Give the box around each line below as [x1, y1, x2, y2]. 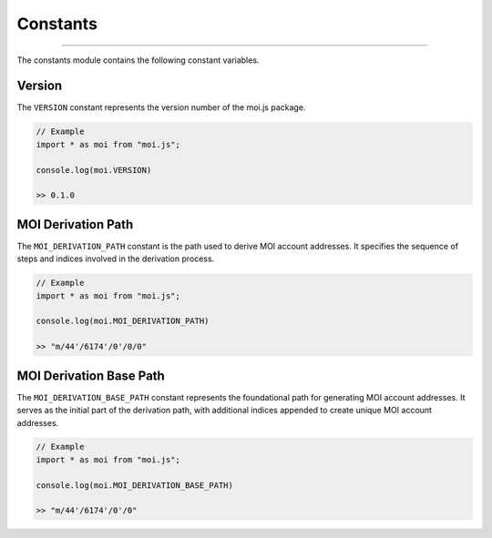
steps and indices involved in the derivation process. [16, 253, 215, 264]
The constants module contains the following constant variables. [16, 55, 260, 66]
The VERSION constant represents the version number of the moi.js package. [16, 102, 306, 113]
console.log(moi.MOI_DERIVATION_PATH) [36, 316, 210, 327]
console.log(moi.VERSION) [36, 165, 152, 175]
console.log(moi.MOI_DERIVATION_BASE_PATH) [36, 480, 234, 491]
